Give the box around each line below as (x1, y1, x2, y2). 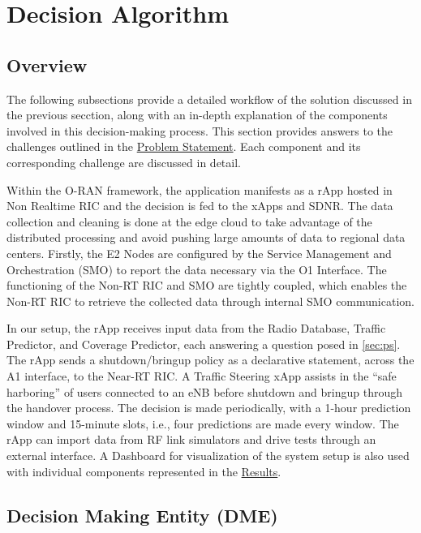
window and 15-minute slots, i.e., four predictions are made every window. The (6, 415, 399, 432)
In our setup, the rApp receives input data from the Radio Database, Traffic (6, 320, 386, 337)
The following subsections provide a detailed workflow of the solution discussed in (6, 90, 412, 107)
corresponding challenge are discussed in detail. (6, 153, 241, 170)
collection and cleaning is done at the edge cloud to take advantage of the (6, 213, 372, 230)
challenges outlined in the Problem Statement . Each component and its (6, 138, 361, 155)
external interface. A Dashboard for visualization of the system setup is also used (6, 447, 410, 464)
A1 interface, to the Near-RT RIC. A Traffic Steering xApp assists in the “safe (6, 368, 397, 385)
